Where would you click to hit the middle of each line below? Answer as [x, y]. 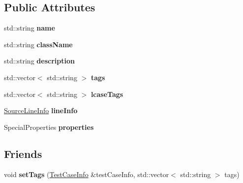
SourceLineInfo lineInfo [41, 110]
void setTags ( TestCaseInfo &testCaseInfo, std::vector [87, 174]
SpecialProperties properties [49, 127]
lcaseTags [107, 94]
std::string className [38, 44]
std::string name [30, 28]
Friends [23, 153]
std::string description [39, 61]
